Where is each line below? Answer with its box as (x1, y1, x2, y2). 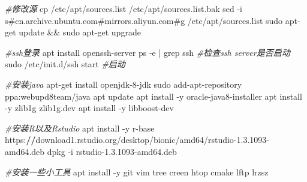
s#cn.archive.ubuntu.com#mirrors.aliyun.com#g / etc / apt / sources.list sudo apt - (5, 14, 300, 26)
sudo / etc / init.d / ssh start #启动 (5, 58, 125, 70)
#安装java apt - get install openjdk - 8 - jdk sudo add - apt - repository (5, 77, 242, 90)
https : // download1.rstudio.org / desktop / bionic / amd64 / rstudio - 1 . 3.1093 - (5, 133, 270, 146)
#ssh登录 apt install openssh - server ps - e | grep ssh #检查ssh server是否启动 (5, 46, 290, 58)
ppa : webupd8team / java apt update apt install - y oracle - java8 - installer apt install (5, 89, 302, 102)
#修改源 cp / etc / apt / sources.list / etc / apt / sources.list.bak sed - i (5, 2, 242, 14)
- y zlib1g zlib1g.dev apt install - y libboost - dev (5, 102, 174, 114)
